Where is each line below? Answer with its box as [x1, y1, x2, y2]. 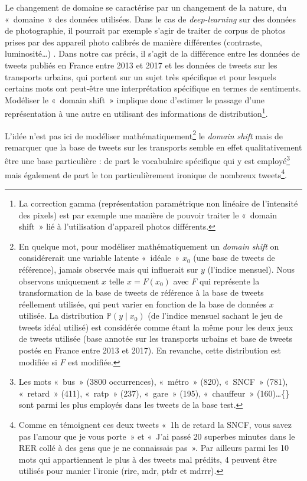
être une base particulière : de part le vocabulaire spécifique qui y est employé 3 [5, 153, 290, 167]
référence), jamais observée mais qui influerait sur [18, 263, 198, 275]
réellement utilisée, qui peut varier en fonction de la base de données [18, 297, 266, 310]
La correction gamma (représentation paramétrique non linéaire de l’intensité [18, 197, 298, 209]
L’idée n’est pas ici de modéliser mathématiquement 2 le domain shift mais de [5, 127, 283, 142]
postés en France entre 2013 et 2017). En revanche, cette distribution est [18, 344, 281, 356]
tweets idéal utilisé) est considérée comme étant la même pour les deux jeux [18, 320, 293, 333]
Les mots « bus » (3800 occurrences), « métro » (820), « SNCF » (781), [18, 375, 288, 388]
